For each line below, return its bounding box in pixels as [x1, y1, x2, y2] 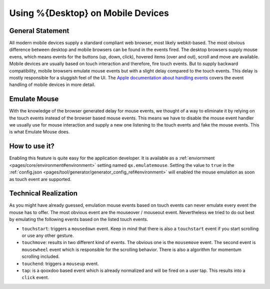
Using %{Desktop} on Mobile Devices [9, 7, 169, 18]
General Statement [9, 26, 69, 35]
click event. [21, 274, 49, 280]
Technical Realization [9, 189, 77, 197]
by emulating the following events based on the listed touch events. [9, 216, 148, 222]
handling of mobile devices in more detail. [9, 81, 95, 87]
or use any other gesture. [21, 232, 74, 238]
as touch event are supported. [9, 176, 71, 182]
